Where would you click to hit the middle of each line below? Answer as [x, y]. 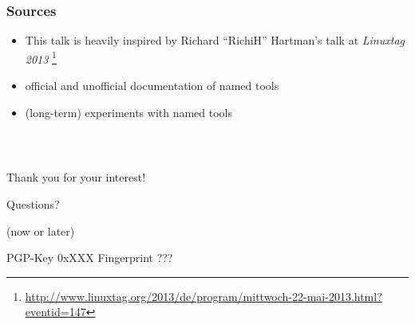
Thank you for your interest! [76, 177]
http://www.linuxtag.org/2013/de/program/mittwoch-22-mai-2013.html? [204, 296]
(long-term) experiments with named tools [129, 112]
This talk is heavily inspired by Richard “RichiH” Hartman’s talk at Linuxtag [215, 40]
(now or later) [41, 230]
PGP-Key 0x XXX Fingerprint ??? [90, 258]
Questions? [33, 204]
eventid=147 [55, 312]
